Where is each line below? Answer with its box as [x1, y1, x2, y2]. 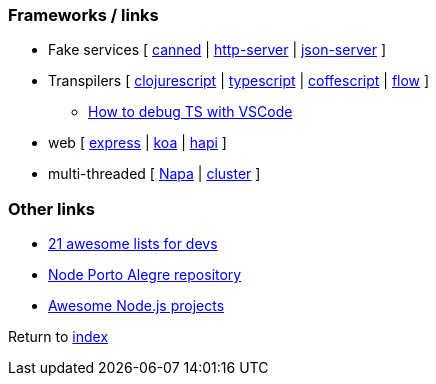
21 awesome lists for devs [48, 235, 218, 253]
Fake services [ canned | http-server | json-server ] [48, 41, 386, 59]
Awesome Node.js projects [48, 297, 225, 315]
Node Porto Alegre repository [48, 266, 242, 284]
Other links [8, 198, 95, 219]
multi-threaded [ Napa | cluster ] [48, 165, 261, 183]
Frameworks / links [8, 5, 159, 25]
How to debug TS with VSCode [88, 103, 293, 121]
